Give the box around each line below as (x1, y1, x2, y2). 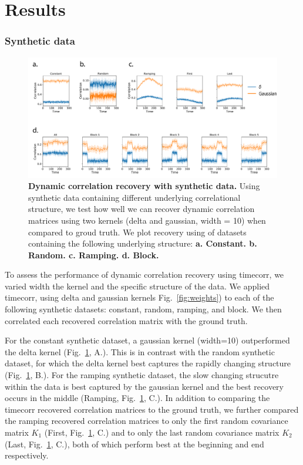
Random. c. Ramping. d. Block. (28, 248, 159, 261)
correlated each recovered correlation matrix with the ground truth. (5, 314, 248, 326)
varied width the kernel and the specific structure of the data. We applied (5, 279, 270, 292)
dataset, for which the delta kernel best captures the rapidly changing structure (5, 357, 291, 369)
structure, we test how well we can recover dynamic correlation (28, 203, 255, 215)
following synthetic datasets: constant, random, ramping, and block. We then (5, 303, 282, 315)
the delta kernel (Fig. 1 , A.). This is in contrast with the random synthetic (5, 345, 275, 358)
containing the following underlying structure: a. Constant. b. (28, 237, 257, 250)
